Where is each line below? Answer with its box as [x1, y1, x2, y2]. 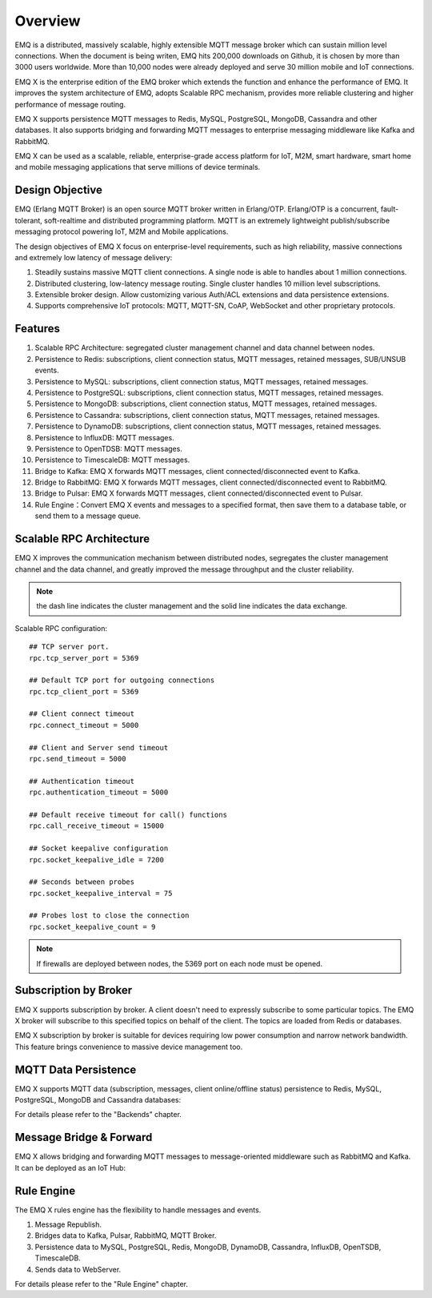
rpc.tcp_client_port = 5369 [29, 687, 139, 696]
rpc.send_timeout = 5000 [29, 754, 126, 764]
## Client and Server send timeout [29, 743, 169, 752]
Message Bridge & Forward [14, 1131, 153, 1144]
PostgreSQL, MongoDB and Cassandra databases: [14, 1095, 182, 1105]
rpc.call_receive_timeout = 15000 [29, 822, 164, 830]
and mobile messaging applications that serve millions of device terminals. [14, 163, 261, 172]
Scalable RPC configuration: [14, 623, 108, 633]
